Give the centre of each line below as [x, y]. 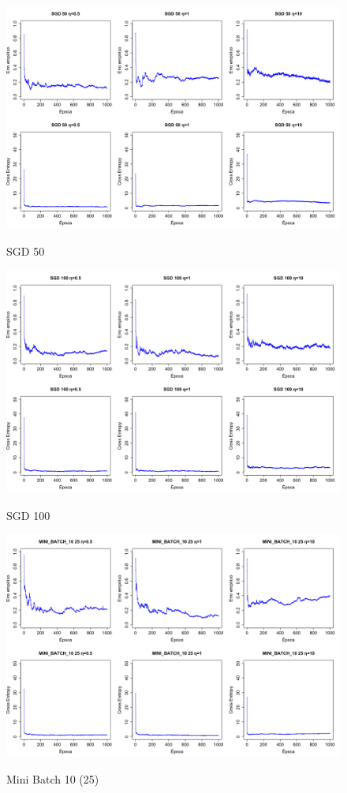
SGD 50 [26, 251]
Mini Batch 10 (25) [53, 779]
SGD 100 [28, 515]
